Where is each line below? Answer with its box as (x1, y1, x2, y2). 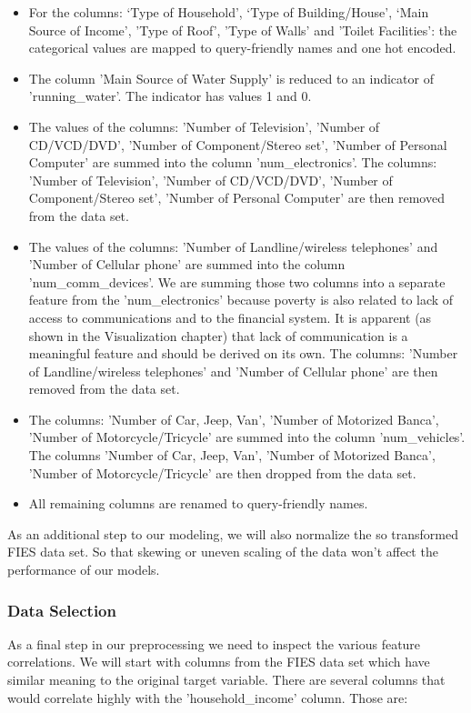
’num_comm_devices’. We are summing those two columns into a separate (28, 272, 446, 291)
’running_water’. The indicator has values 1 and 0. (28, 86, 312, 105)
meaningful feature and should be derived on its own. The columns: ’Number (28, 344, 458, 363)
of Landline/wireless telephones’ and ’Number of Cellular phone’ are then (28, 361, 438, 380)
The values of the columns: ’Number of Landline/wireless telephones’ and (28, 236, 438, 256)
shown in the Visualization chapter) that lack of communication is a (28, 326, 408, 345)
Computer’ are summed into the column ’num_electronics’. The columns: (28, 153, 437, 172)
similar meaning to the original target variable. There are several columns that (7, 670, 446, 689)
